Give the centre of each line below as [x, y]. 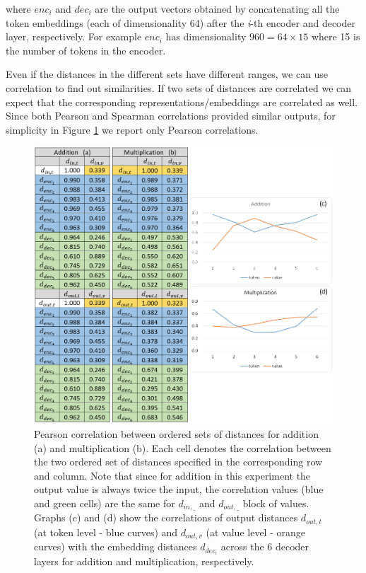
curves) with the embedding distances [116, 546]
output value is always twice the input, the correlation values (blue [179, 489]
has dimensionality [206, 36]
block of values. [276, 503]
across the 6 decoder [265, 546]
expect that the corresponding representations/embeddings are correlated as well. [182, 102]
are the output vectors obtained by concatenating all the [217, 8]
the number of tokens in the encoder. [86, 50]
